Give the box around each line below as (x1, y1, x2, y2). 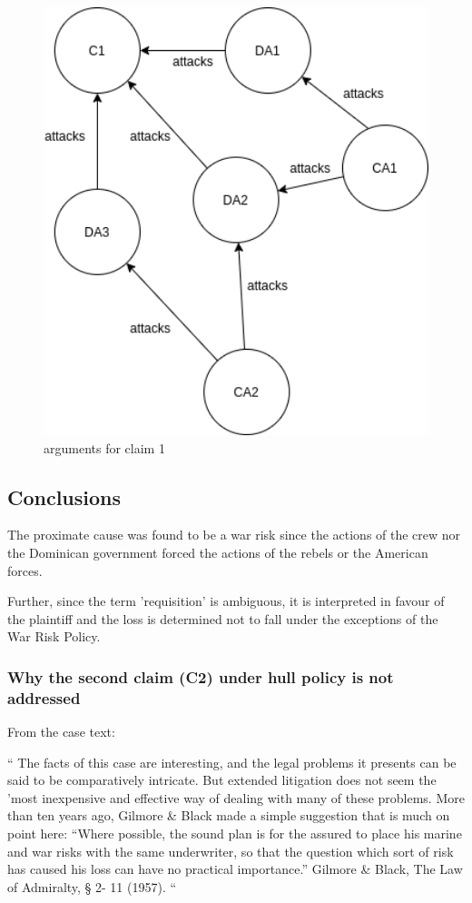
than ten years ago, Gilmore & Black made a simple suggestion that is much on (7, 806, 450, 825)
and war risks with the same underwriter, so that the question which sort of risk (7, 841, 454, 860)
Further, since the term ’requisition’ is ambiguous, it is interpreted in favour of (7, 591, 445, 610)
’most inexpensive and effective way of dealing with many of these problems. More (7, 788, 465, 807)
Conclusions (7, 482, 122, 511)
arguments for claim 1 (44, 438, 165, 457)
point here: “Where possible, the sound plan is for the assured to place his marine (7, 824, 462, 843)
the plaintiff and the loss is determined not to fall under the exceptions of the (7, 609, 438, 628)
